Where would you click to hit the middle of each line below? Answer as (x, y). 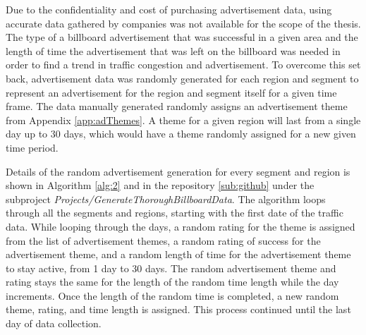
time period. (32, 147)
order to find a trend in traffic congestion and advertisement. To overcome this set (183, 65)
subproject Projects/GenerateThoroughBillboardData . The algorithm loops (166, 199)
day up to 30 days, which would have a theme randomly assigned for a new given (181, 134)
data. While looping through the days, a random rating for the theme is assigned (181, 226)
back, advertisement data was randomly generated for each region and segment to (182, 78)
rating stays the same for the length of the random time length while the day (172, 282)
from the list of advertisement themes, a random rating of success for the (163, 240)
